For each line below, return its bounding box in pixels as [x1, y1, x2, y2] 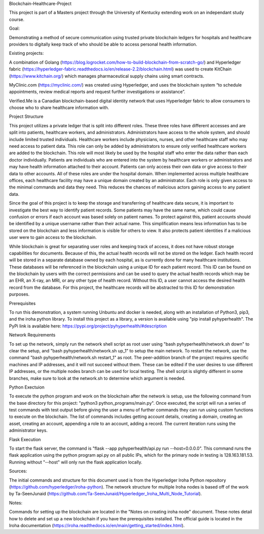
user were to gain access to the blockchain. [9, 234, 97, 240]
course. [9, 16, 24, 22]
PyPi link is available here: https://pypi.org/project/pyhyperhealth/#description [9, 323, 167, 329]
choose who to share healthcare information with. [9, 105, 110, 111]
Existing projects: [9, 50, 44, 56]
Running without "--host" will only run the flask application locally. [9, 459, 143, 465]
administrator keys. [9, 427, 48, 433]
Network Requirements [9, 332, 56, 338]
